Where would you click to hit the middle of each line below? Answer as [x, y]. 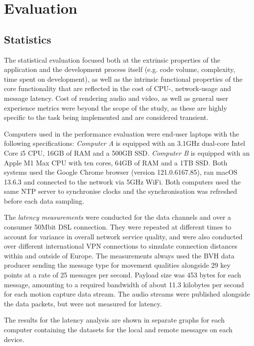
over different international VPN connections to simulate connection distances [121, 246]
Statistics [28, 39]
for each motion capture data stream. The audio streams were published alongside [127, 294]
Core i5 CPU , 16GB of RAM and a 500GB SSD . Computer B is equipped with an [127, 152]
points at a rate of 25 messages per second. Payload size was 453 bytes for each [123, 275]
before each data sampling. [44, 200]
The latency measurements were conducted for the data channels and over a [118, 217]
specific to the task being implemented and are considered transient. [106, 117]
